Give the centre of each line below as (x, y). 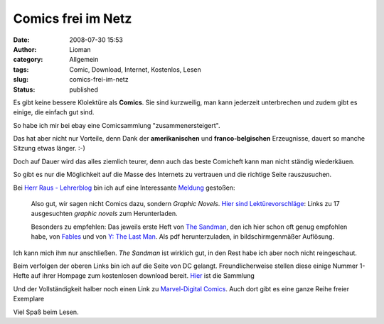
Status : (24, 90)
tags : (21, 69)
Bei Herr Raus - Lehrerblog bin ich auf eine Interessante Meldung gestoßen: (124, 188)
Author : (25, 49)
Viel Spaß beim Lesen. (46, 312)
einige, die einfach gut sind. (54, 112)
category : (28, 60)
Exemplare (29, 299)
